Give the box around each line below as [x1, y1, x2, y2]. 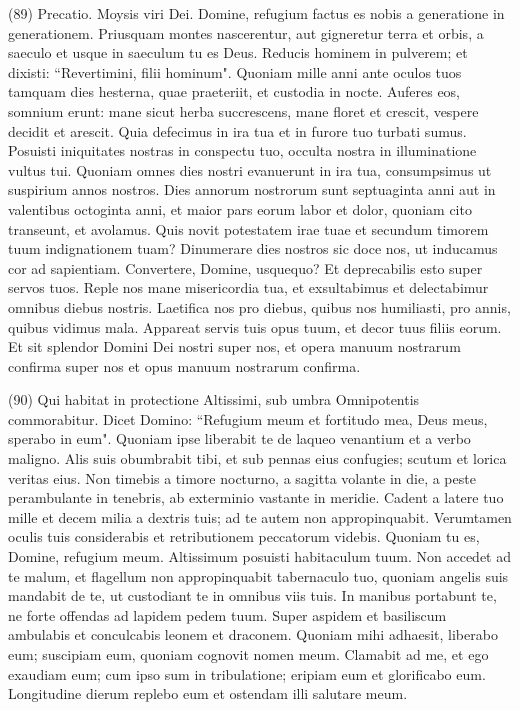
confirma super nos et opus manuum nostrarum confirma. [8, 355, 361, 376]
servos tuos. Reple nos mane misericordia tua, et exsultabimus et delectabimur [8, 277, 489, 298]
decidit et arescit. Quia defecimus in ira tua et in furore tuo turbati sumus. [8, 120, 467, 141]
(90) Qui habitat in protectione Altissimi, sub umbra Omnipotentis [8, 389, 420, 410]
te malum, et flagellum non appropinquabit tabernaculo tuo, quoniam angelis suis [8, 565, 509, 586]
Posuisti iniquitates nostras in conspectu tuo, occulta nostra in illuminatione [8, 140, 477, 161]
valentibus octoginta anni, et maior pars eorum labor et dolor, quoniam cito [8, 198, 472, 219]
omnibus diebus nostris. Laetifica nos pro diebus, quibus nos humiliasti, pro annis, [8, 296, 511, 317]
